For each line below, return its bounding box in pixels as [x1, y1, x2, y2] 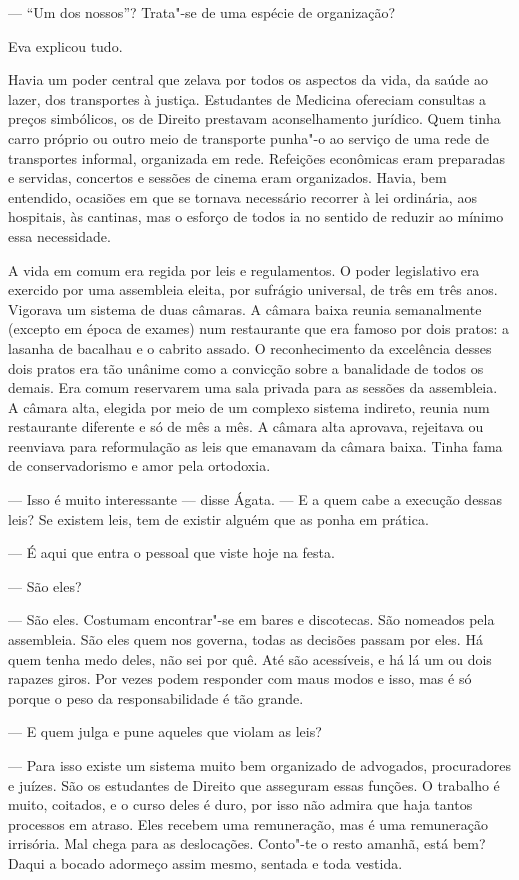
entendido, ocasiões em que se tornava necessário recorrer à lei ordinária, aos [8, 186, 477, 207]
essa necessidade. [8, 225, 111, 246]
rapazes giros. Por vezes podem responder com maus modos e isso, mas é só [8, 668, 472, 689]
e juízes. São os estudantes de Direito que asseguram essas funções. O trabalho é [8, 774, 500, 795]
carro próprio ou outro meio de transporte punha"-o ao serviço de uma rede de [8, 127, 489, 148]
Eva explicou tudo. [8, 35, 123, 56]
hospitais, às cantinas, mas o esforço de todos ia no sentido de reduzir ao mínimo [8, 206, 504, 227]
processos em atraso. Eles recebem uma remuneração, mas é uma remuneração [8, 813, 488, 834]
